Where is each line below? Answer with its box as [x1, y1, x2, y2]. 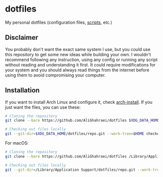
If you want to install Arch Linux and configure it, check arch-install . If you [5, 99, 153, 105]
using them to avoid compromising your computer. [5, 72, 106, 78]
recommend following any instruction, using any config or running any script [5, 57, 158, 63]
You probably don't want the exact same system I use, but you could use [5, 46, 150, 52]
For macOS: [5, 140, 29, 146]
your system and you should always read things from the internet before [5, 67, 149, 73]
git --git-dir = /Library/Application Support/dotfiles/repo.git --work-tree [5, 167, 162, 172]
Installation [5, 86, 40, 95]
